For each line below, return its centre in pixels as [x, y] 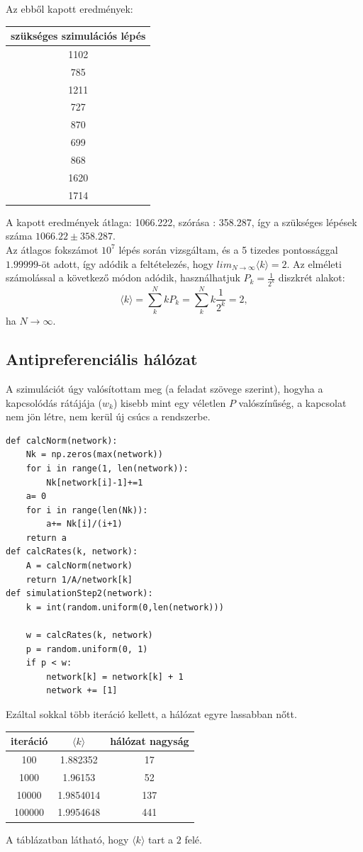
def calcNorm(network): [62, 441]
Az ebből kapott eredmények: [69, 9]
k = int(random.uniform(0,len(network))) [125, 607]
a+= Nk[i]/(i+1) [84, 524]
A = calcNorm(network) [79, 566]
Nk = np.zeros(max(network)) [94, 455]
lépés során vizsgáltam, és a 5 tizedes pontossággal [228, 249]
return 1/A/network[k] [79, 579]
